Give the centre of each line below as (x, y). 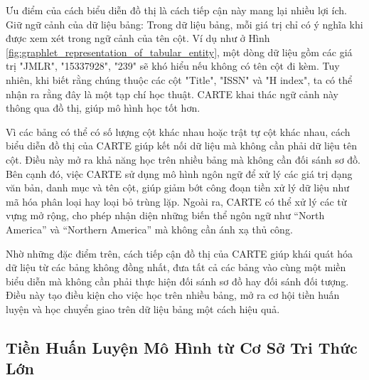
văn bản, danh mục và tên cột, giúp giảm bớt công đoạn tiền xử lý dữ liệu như (178, 188)
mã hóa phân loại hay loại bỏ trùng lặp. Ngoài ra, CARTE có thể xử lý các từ (176, 201)
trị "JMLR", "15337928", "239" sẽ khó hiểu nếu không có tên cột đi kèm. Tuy (173, 66)
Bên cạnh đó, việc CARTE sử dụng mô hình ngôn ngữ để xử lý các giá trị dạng (179, 173)
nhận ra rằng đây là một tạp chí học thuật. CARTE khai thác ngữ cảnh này (172, 94)
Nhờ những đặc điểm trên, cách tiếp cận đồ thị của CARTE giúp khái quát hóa (180, 253)
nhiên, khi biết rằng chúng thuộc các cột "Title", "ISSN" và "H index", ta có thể (179, 79)
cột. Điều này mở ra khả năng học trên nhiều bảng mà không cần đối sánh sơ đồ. (183, 159)
